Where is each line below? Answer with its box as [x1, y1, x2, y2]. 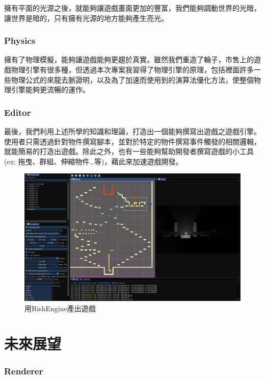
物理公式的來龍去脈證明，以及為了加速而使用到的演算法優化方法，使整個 [11, 74, 254, 85]
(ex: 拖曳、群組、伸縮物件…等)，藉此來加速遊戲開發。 [4, 156, 183, 166]
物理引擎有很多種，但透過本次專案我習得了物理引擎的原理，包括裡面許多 [11, 64, 254, 74]
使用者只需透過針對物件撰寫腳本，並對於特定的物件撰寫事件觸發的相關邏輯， [4, 136, 261, 146]
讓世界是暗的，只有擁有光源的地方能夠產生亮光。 [4, 12, 168, 23]
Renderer [4, 364, 43, 377]
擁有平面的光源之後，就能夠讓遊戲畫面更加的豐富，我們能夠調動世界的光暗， [4, 3, 261, 13]
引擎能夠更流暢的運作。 [11, 84, 90, 95]
